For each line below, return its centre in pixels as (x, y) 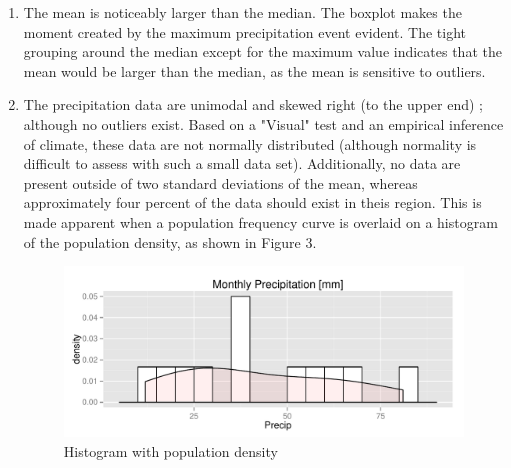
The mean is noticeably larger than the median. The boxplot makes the (242, 12)
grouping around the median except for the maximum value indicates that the (262, 51)
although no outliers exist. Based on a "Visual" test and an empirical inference (263, 123)
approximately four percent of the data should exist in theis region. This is (252, 202)
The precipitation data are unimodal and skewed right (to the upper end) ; (253, 104)
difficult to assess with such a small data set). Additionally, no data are (242, 163)
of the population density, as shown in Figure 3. (170, 241)
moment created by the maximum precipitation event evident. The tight (245, 31)
